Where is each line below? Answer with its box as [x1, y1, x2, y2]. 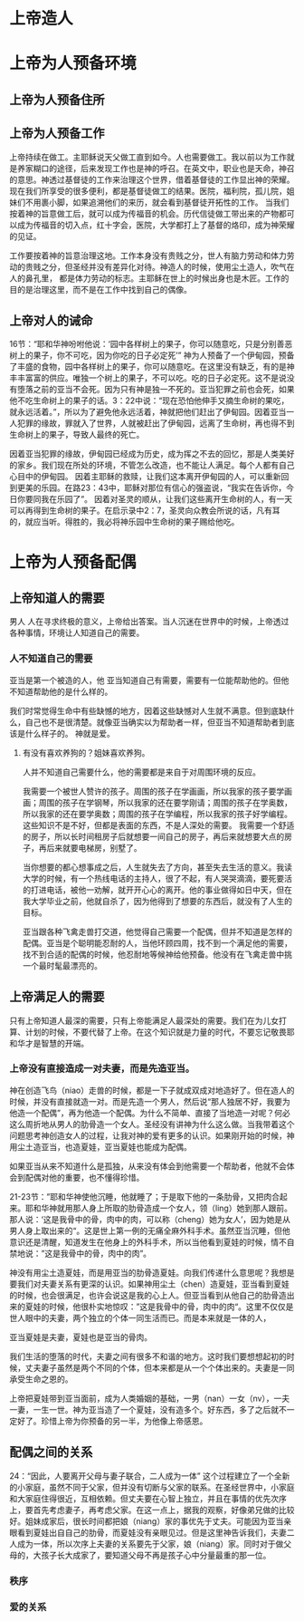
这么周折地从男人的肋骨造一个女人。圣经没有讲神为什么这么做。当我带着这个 [9, 1118, 295, 1129]
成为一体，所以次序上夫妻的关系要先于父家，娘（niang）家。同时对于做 [16, 1538, 284, 1549]
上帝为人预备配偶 [9, 552, 138, 572]
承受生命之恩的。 [9, 1374, 73, 1385]
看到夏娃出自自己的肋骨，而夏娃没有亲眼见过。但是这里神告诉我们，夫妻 [16, 1527, 287, 1538]
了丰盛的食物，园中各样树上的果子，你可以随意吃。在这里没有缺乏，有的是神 [9, 362, 295, 372]
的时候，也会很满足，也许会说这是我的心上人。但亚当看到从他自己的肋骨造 [9, 1289, 287, 1300]
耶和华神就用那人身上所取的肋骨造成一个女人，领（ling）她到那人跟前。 [24, 1202, 292, 1213]
